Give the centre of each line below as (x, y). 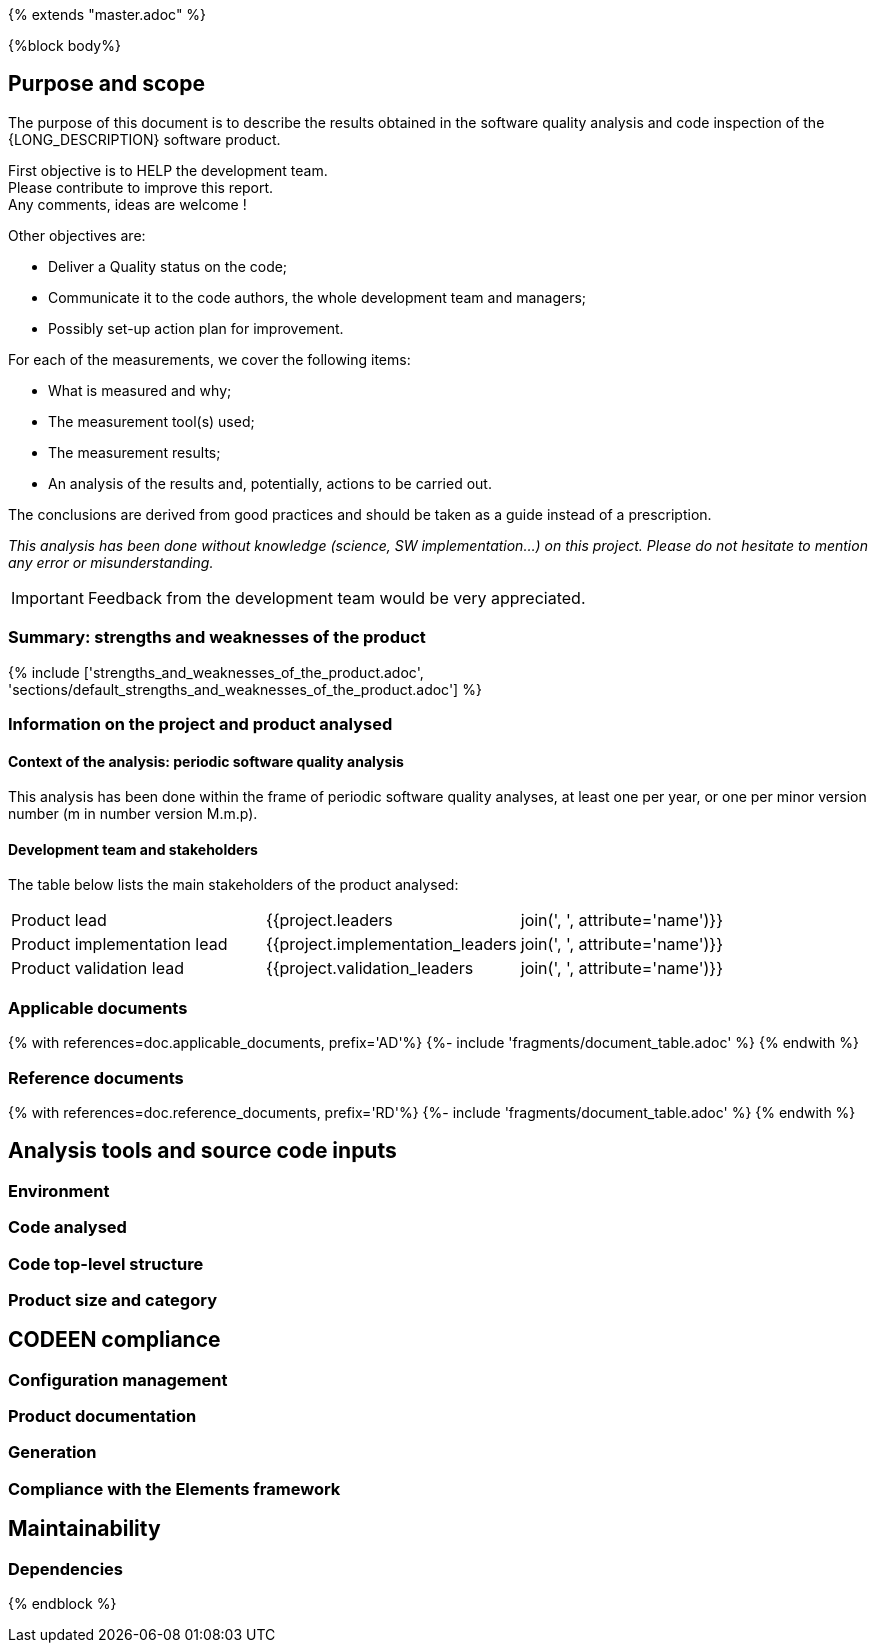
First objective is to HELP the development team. (168, 170)
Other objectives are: (77, 235)
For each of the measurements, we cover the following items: (209, 359)
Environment (59, 1190)
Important (47, 597)
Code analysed (67, 1227)
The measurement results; (134, 452)
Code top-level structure (106, 1263)
